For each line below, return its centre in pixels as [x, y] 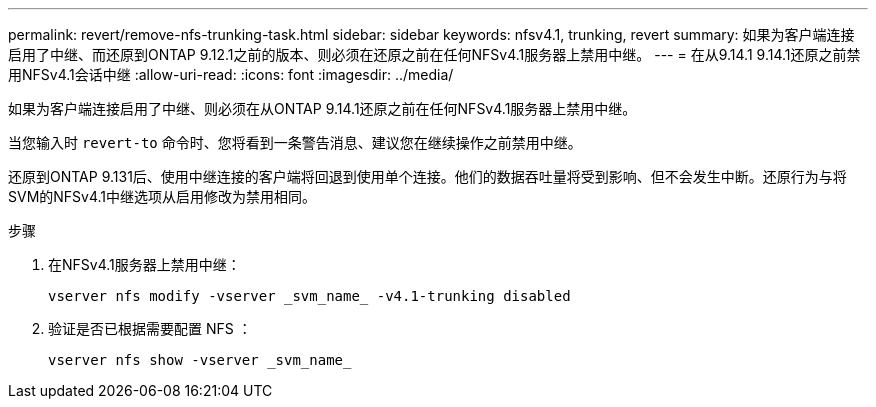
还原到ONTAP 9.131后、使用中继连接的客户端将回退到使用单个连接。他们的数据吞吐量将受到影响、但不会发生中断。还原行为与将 [427, 176]
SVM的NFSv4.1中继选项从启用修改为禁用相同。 [162, 196]
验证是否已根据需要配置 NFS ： [150, 328]
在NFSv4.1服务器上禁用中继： [144, 264]
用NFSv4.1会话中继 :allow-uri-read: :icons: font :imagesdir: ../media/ [231, 74]
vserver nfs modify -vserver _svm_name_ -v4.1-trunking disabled [309, 296]
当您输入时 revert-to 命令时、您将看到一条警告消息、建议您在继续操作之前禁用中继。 [295, 142]
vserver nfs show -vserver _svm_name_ [200, 360]
